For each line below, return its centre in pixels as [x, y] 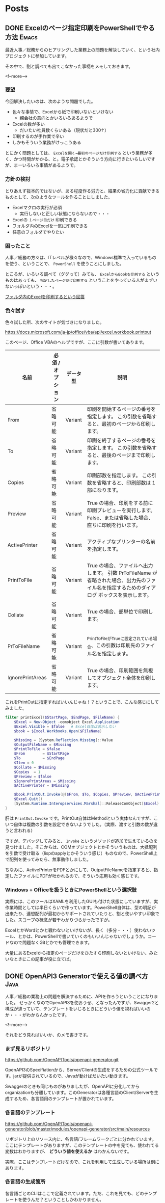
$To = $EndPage [39, 758]
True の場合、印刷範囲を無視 [120, 670]
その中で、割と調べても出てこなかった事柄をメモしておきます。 [69, 66]
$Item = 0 [24, 763]
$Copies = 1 [27, 772]
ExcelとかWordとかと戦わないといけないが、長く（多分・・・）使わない [78, 930]
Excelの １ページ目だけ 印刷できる [44, 219]
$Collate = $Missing [35, 767]
